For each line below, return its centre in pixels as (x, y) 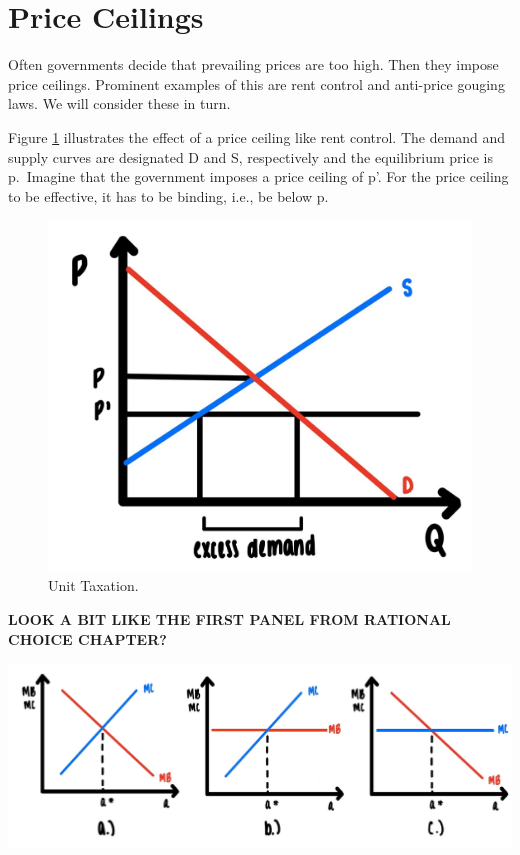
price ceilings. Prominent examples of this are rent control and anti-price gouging (256, 83)
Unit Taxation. (93, 585)
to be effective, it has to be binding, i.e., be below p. (168, 195)
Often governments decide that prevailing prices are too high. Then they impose (253, 64)
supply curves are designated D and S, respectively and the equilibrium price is (250, 156)
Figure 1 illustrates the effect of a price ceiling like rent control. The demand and (257, 136)
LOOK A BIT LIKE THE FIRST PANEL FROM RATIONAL (229, 618)
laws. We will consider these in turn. (119, 103)
